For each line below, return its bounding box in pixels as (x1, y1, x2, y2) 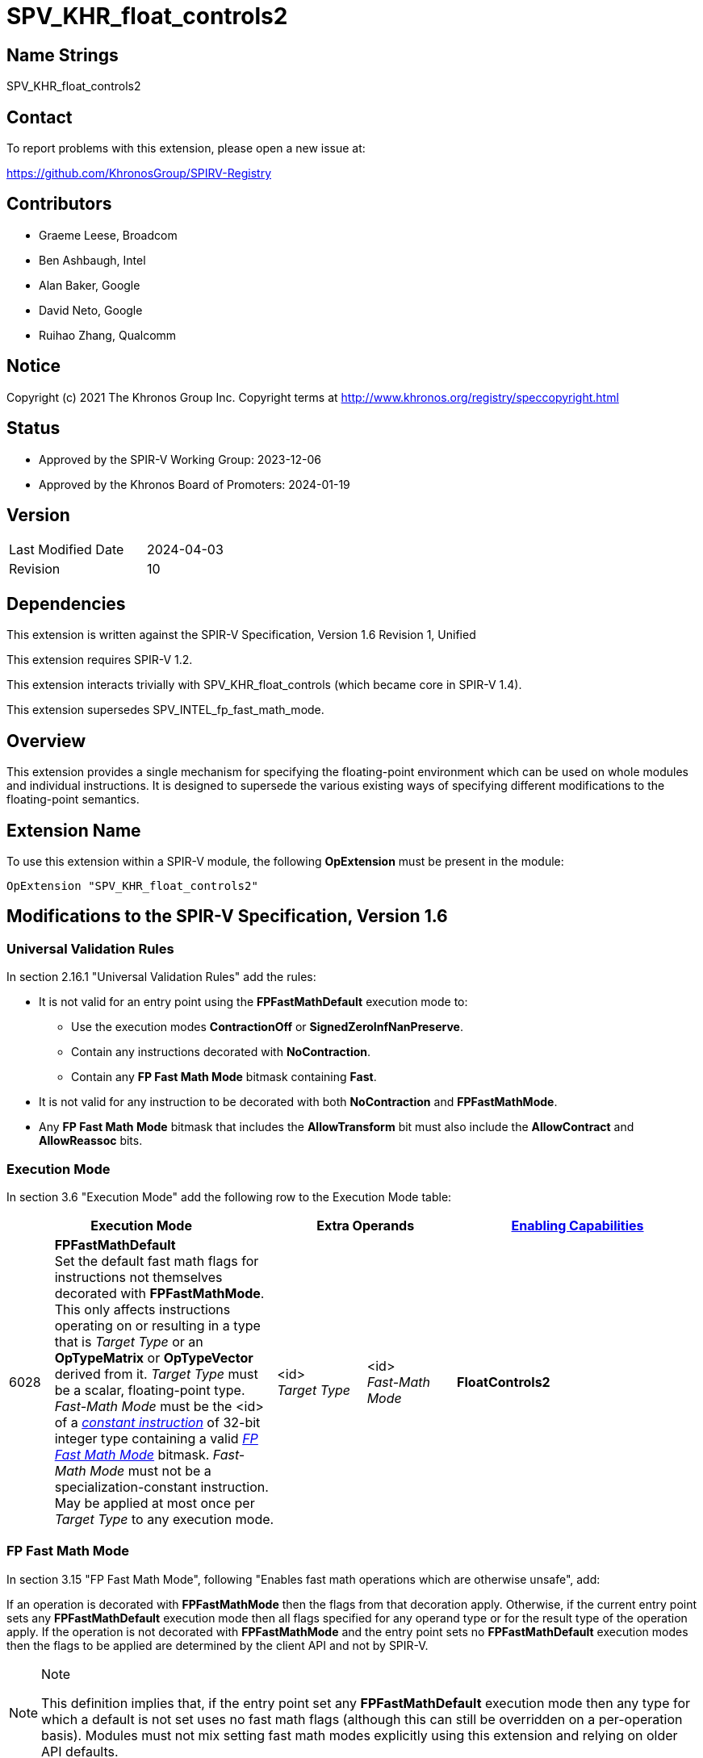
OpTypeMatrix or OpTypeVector (54, 1349, 253, 1366)
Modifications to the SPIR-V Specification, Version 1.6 (6, 906, 448, 927)
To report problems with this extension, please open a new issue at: (6, 141, 366, 156)
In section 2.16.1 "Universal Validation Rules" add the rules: (6, 970, 316, 984)
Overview (6, 730, 86, 751)
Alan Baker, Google (39, 278, 140, 292)
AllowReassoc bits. (39, 1134, 143, 1148)
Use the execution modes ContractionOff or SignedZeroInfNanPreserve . (71, 1020, 463, 1034)
